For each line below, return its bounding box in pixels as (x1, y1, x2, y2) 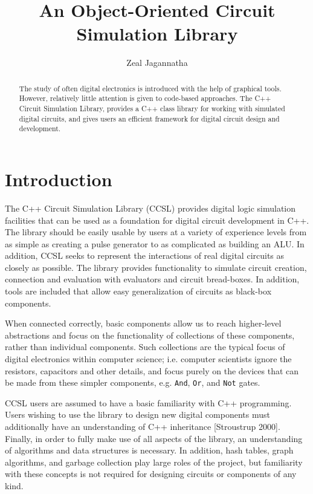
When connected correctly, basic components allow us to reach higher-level (5, 317, 282, 330)
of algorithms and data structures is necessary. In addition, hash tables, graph (5, 444, 294, 457)
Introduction (5, 166, 112, 191)
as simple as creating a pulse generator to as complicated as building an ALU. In (5, 237, 305, 250)
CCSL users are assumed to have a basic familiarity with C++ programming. (5, 396, 292, 409)
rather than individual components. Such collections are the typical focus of (5, 340, 285, 353)
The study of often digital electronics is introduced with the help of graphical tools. (19, 83, 282, 93)
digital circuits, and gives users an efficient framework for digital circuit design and (19, 113, 280, 123)
